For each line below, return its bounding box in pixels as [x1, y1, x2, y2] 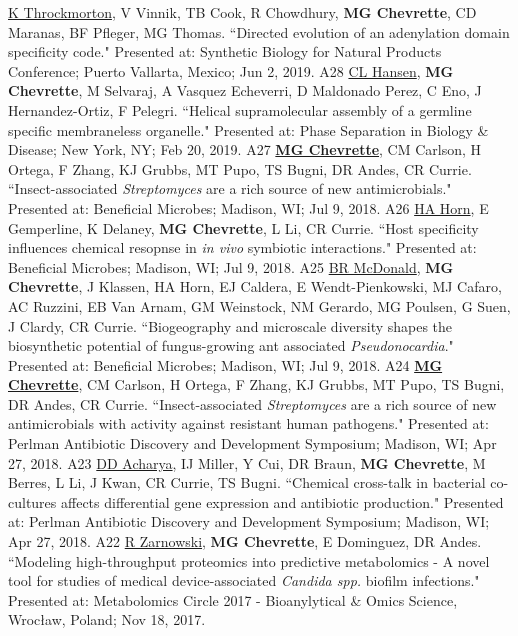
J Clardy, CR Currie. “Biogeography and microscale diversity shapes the [8, 315, 453, 336]
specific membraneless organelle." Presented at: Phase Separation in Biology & [8, 119, 489, 140]
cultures [8, 491, 57, 512]
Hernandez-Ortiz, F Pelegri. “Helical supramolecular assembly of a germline [8, 99, 472, 120]
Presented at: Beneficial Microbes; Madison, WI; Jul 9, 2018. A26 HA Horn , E [8, 197, 489, 218]
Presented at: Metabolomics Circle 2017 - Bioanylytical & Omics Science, [8, 589, 458, 610]
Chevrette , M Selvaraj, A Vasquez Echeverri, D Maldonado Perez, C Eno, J [8, 80, 482, 101]
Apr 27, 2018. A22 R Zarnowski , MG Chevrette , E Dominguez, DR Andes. [8, 531, 482, 552]
